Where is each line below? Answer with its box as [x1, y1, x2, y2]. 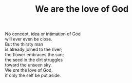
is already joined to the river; [5, 46, 62, 52]
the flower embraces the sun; [5, 52, 64, 58]
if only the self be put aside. [5, 72, 61, 79]
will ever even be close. [5, 36, 53, 42]
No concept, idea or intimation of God [5, 31, 81, 37]
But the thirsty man [5, 41, 43, 47]
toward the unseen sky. [5, 62, 52, 68]
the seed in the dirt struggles [5, 57, 63, 63]
